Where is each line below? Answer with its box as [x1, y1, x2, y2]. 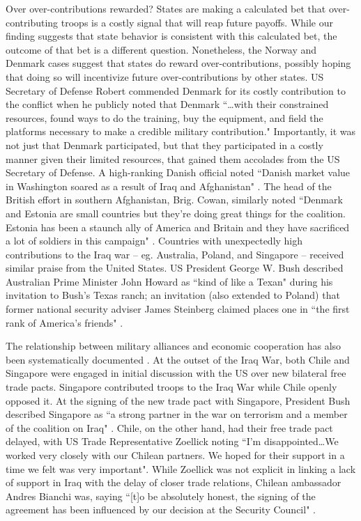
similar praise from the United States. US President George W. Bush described [6, 260, 344, 275]
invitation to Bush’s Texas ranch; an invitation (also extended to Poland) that [6, 288, 340, 302]
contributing [6, 15, 59, 29]
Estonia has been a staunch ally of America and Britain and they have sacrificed [6, 219, 350, 234]
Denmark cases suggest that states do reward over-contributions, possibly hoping [6, 56, 351, 70]
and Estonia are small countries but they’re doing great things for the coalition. [6, 205, 346, 220]
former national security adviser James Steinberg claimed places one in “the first [6, 302, 350, 316]
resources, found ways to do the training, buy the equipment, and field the [6, 110, 323, 125]
